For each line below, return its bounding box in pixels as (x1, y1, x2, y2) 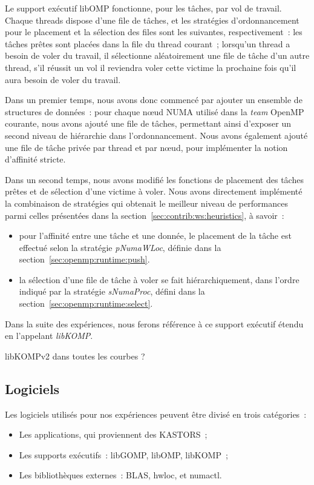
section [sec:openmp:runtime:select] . (19, 297, 153, 310)
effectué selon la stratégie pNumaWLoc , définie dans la (19, 241, 221, 253)
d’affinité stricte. (5, 153, 66, 166)
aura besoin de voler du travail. (5, 73, 121, 85)
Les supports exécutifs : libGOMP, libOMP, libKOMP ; (19, 448, 228, 461)
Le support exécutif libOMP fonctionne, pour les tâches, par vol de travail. (5, 2, 282, 14)
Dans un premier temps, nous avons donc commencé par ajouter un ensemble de (5, 93, 303, 106)
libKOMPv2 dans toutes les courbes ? (5, 349, 145, 362)
